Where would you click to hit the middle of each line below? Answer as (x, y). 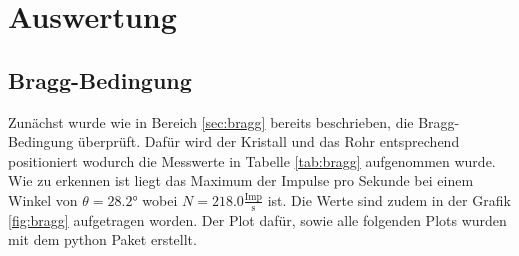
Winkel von (43, 199)
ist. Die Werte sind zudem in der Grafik (389, 199)
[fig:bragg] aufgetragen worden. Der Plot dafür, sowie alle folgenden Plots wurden (257, 219)
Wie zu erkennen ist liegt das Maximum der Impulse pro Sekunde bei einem (241, 180)
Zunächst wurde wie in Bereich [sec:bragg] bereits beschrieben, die (211, 121)
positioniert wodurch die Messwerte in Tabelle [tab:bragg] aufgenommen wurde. (252, 160)
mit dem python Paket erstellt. (102, 239)
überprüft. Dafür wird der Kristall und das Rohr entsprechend (268, 141)
